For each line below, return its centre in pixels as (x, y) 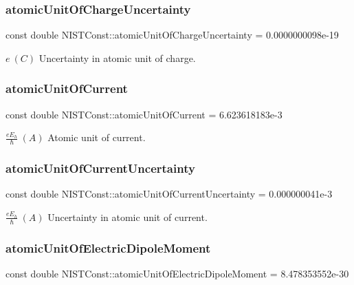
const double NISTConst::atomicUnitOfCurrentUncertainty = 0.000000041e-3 (169, 194)
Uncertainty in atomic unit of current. (128, 217)
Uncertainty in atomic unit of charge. (117, 57)
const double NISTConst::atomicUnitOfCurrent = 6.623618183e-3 (144, 114)
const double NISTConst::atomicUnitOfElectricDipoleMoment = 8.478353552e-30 (177, 273)
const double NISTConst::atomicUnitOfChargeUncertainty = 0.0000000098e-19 (172, 35)
